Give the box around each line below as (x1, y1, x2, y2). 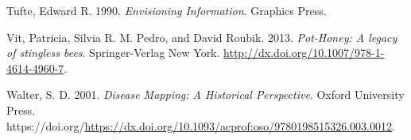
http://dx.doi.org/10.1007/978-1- (223, 44, 385, 61)
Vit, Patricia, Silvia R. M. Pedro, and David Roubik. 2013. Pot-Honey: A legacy (6, 28, 397, 45)
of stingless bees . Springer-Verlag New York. (6, 44, 220, 61)
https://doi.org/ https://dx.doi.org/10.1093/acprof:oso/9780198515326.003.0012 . (6, 117, 395, 134)
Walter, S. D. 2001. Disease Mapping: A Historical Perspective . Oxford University (6, 86, 405, 103)
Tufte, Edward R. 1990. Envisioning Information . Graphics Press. (6, 2, 327, 18)
